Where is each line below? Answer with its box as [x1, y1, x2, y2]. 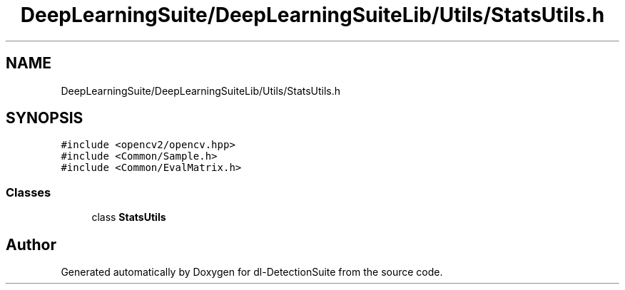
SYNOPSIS [6, 109, 83, 128]
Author [6, 235, 56, 254]
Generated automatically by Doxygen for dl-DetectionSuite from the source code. [61, 266, 443, 279]
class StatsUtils [91, 211, 166, 224]
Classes [6, 185, 51, 200]
